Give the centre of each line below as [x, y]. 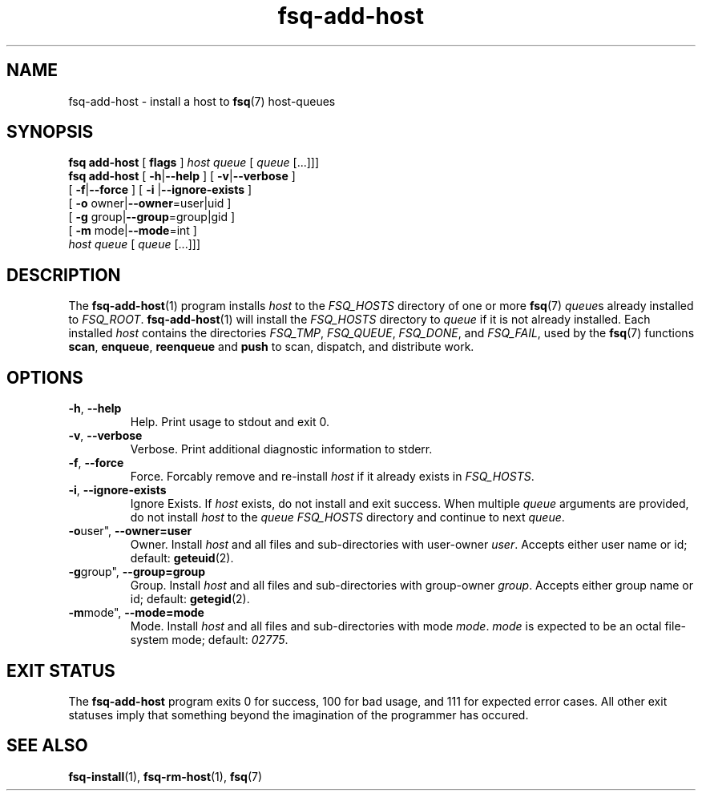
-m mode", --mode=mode [136, 613]
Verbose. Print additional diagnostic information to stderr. [281, 449]
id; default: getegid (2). [190, 599]
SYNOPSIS [50, 132]
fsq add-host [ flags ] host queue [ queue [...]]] [194, 163]
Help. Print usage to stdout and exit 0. [230, 422]
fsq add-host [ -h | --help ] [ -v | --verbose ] [182, 176]
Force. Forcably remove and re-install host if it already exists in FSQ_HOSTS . [332, 477]
